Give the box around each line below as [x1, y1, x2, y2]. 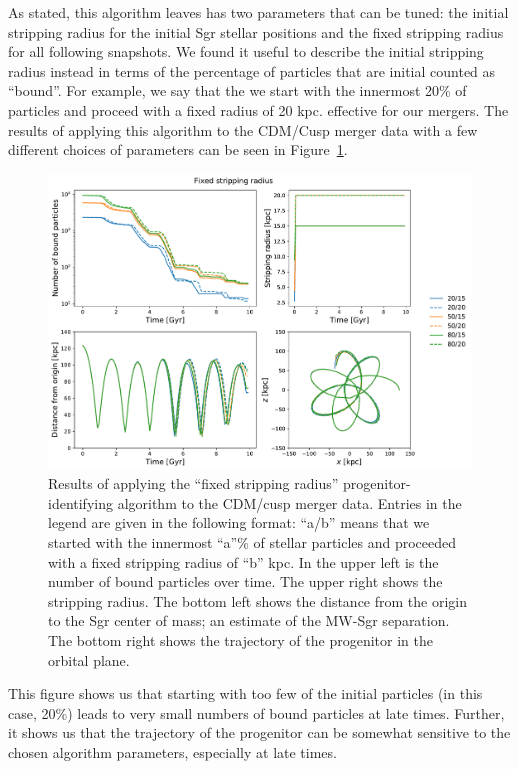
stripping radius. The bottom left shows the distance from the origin [48, 590, 468, 611]
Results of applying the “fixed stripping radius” [48, 473, 339, 494]
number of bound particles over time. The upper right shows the [48, 571, 443, 592]
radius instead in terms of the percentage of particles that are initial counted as [8, 60, 496, 81]
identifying [48, 492, 113, 513]
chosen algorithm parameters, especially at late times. [8, 741, 337, 762]
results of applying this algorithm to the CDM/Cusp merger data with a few [8, 119, 478, 140]
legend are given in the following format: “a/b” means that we [48, 512, 430, 533]
